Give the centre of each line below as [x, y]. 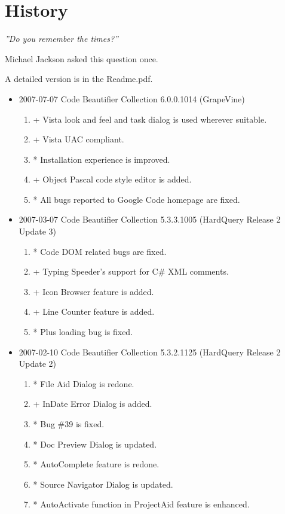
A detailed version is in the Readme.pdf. [79, 79]
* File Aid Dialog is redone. [84, 383]
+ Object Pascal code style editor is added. [112, 179]
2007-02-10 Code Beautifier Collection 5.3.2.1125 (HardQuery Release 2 [150, 352]
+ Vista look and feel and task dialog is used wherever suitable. [150, 119]
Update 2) [38, 364]
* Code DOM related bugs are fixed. [100, 251]
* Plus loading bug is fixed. [83, 332]
